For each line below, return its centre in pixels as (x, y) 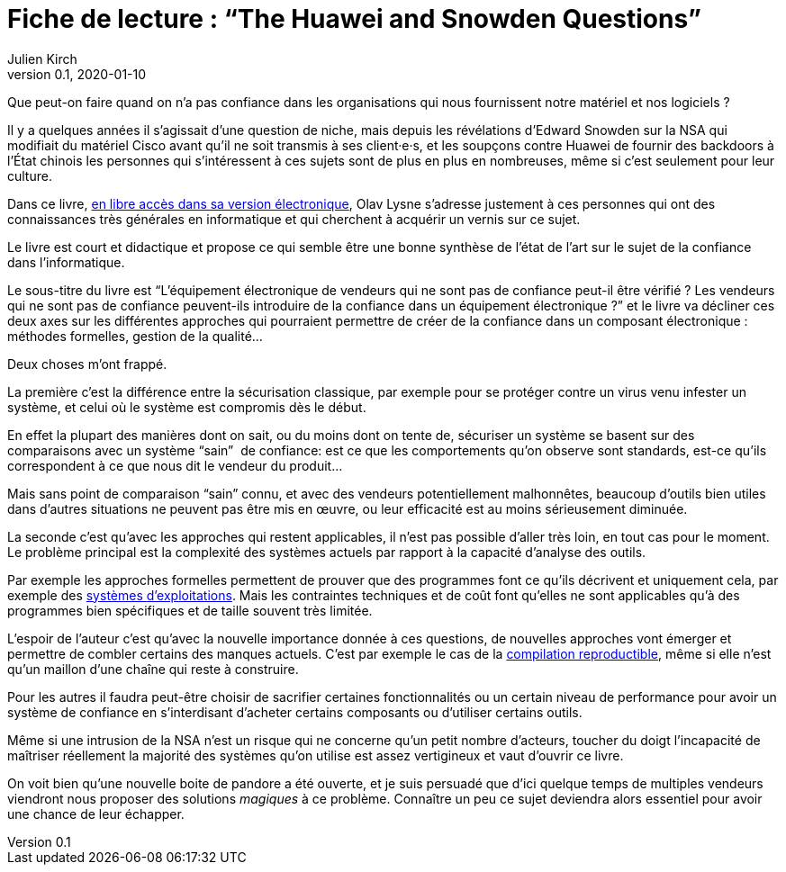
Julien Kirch (42, 58)
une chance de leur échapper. (96, 814)
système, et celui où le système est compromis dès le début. (187, 407)
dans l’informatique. (66, 262)
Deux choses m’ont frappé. (87, 364)
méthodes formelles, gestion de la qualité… (135, 336)
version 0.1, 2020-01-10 (77, 74)
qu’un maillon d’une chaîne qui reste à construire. (153, 669)
